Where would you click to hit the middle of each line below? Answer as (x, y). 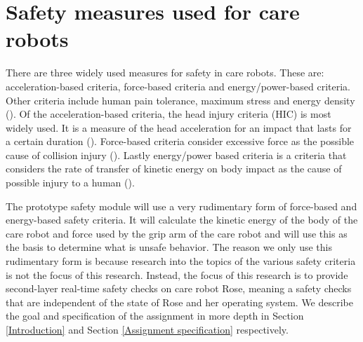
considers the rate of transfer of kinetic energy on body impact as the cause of (174, 169)
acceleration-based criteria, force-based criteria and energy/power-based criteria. (178, 86)
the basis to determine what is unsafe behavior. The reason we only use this (169, 247)
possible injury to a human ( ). (70, 183)
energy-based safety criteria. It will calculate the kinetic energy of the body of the (182, 220)
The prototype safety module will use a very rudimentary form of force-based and (181, 206)
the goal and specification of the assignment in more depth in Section (155, 316)
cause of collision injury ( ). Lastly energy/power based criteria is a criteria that (176, 155)
